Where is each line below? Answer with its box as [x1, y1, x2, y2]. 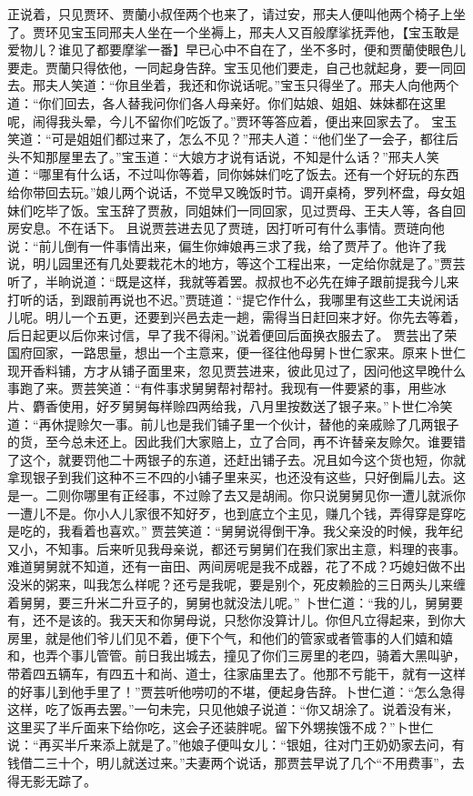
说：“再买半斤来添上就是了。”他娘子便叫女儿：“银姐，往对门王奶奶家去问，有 [7, 735, 465, 754]
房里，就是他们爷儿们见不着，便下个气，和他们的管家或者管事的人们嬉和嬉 [7, 628, 453, 647]
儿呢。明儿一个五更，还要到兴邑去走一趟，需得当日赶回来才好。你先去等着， [7, 307, 466, 327]
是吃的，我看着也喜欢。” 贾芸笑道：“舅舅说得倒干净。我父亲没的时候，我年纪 [7, 521, 463, 540]
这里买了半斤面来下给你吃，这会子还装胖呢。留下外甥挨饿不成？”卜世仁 [7, 717, 434, 736]
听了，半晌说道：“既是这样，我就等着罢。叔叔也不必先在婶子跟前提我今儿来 [7, 271, 459, 290]
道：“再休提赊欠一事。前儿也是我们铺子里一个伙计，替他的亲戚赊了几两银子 [7, 414, 459, 433]
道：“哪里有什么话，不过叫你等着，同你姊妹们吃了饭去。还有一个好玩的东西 [7, 165, 459, 184]
